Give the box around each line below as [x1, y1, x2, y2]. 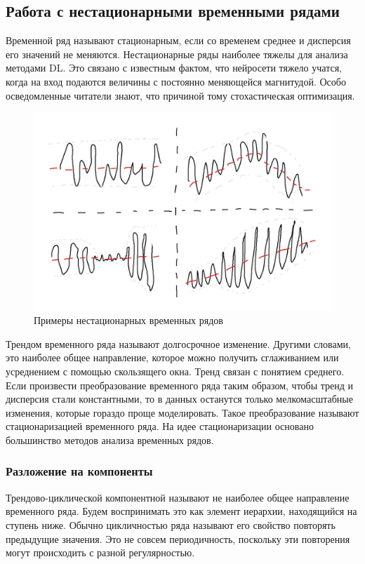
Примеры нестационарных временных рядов [34, 313, 223, 328]
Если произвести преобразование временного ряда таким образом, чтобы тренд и [6, 377, 354, 392]
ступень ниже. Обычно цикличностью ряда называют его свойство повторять [6, 517, 336, 532]
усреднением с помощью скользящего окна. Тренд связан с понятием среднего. [6, 363, 345, 378]
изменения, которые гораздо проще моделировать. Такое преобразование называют [6, 405, 359, 419]
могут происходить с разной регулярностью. [6, 545, 195, 560]
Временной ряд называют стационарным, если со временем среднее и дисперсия [6, 33, 351, 48]
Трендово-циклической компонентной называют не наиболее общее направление [6, 490, 350, 504]
